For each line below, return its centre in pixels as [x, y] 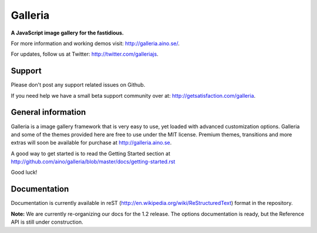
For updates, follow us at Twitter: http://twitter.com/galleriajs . [85, 54]
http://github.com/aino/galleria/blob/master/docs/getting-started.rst [93, 162]
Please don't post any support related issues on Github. [78, 85]
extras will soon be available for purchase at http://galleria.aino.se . [91, 143]
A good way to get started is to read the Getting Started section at [90, 153]
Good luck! [24, 172]
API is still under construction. [47, 222]
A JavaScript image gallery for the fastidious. [68, 33]
